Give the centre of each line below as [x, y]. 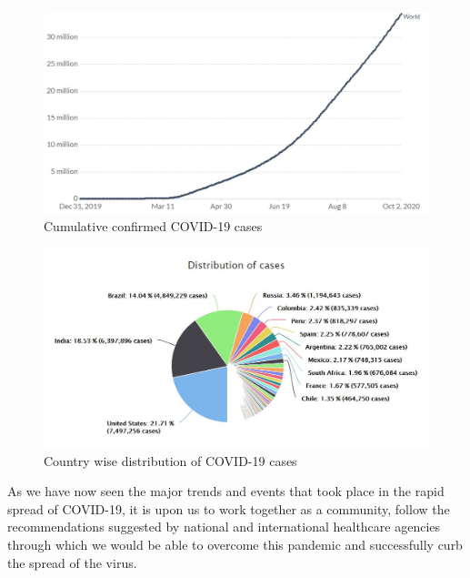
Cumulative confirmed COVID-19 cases [153, 226]
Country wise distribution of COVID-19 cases [170, 460]
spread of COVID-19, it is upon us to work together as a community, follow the [229, 508]
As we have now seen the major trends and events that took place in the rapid [226, 491]
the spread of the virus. [72, 562]
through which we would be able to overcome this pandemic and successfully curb [235, 544]
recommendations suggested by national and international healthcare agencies [224, 527]
